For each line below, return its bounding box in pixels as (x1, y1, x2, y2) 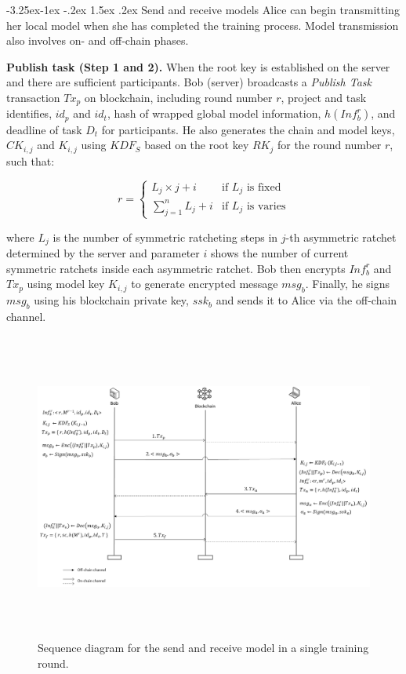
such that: (6, 152, 55, 169)
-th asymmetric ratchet (285, 228, 397, 245)
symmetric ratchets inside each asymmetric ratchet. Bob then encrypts (6, 260, 346, 276)
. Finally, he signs (305, 275, 390, 292)
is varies (246, 200, 286, 212)
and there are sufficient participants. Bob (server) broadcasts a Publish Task (6, 74, 372, 90)
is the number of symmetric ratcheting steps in (53, 228, 278, 245)
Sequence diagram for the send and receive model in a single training (38, 639, 369, 656)
